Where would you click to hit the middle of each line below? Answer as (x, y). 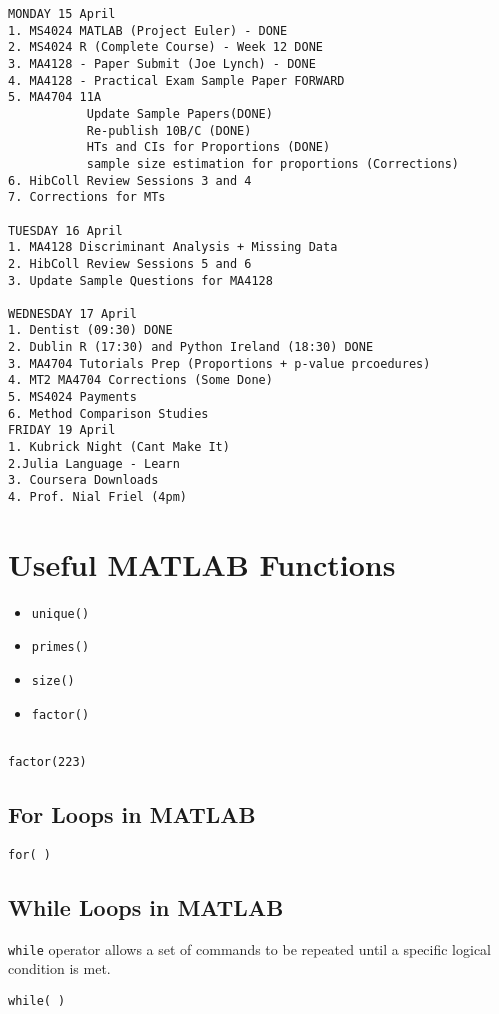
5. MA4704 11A (55, 97)
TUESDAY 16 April (65, 230)
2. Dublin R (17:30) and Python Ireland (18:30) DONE (191, 347)
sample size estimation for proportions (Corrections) (273, 163)
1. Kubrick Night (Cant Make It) (119, 447)
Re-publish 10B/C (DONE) (169, 130)
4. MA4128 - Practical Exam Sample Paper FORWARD (176, 80)
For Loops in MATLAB (132, 814)
